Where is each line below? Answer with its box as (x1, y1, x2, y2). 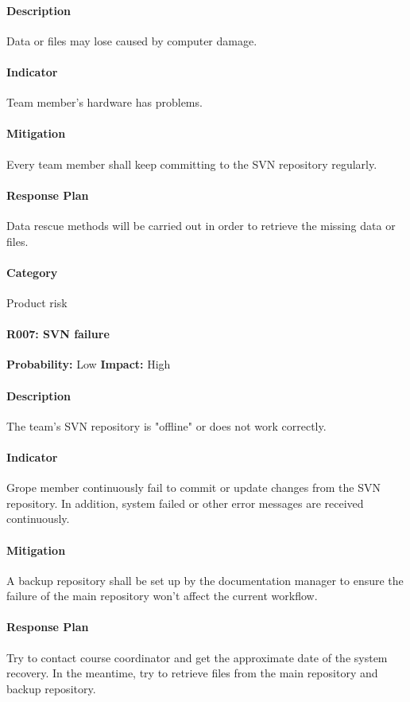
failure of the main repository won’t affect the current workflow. (6, 587, 318, 604)
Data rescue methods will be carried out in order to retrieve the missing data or (6, 216, 396, 233)
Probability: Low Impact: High (6, 356, 171, 372)
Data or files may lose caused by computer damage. (6, 32, 257, 49)
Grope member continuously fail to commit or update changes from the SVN (6, 479, 381, 496)
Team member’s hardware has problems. (6, 94, 203, 111)
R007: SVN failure (6, 326, 110, 342)
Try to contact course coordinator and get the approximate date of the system (6, 649, 388, 665)
